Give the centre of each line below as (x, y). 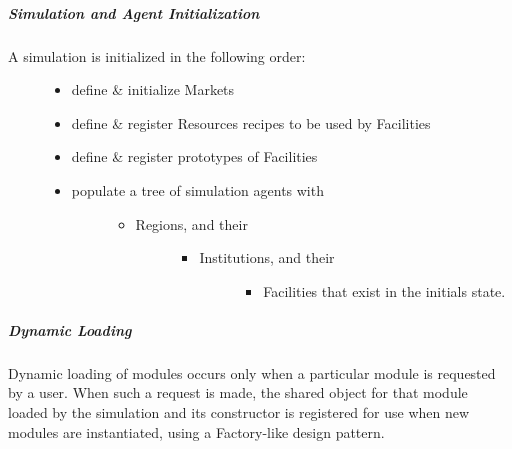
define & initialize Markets (153, 89)
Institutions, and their (267, 257)
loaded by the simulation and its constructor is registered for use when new (239, 412)
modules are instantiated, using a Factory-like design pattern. (196, 431)
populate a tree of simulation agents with (197, 189)
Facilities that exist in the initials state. (384, 290)
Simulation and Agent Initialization (134, 12)
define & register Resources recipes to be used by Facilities (251, 122)
